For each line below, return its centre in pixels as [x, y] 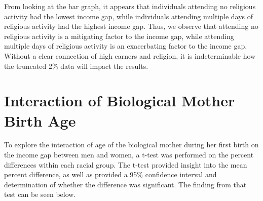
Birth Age [40, 120]
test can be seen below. [40, 194]
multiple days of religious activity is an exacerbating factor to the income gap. [126, 46]
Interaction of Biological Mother [120, 100]
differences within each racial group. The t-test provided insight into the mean [126, 164]
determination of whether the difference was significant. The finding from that [125, 184]
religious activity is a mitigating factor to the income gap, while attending [119, 36]
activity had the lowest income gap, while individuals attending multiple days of [129, 16]
